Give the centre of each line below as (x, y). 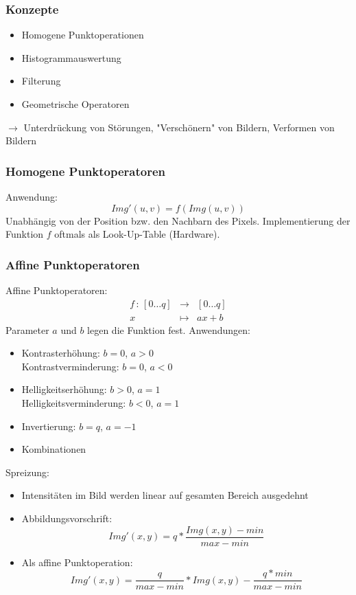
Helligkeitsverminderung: (74, 403)
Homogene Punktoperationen (83, 35)
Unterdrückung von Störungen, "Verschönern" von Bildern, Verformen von (179, 127)
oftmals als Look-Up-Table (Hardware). (137, 234)
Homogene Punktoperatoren (86, 171)
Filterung (41, 81)
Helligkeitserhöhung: (64, 389)
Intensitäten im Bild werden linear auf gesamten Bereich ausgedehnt (165, 495)
